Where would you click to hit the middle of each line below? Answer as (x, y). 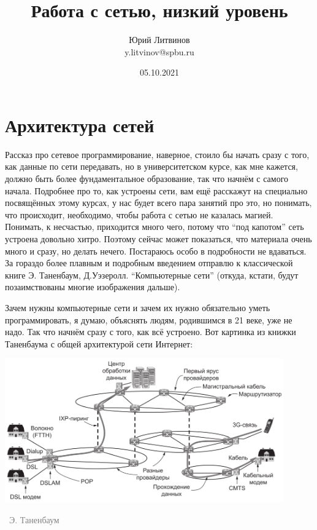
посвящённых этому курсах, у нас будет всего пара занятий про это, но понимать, (158, 203)
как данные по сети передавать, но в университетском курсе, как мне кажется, (151, 166)
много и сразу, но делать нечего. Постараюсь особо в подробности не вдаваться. (156, 251)
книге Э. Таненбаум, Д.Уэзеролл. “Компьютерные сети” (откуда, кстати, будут (152, 275)
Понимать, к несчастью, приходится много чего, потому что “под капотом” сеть (155, 227)
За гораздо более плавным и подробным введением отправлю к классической (149, 263)
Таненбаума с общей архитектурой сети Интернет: (99, 343)
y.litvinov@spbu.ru (159, 51)
